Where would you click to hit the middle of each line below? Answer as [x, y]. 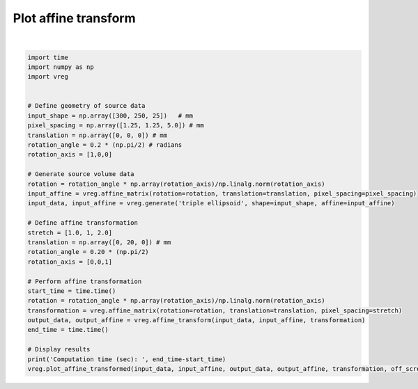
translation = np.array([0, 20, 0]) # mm [99, 242]
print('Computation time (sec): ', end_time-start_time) [127, 359]
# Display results [59, 349]
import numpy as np [61, 67]
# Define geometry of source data [86, 106]
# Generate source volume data [81, 174]
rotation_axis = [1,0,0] [70, 154]
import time [48, 57]
